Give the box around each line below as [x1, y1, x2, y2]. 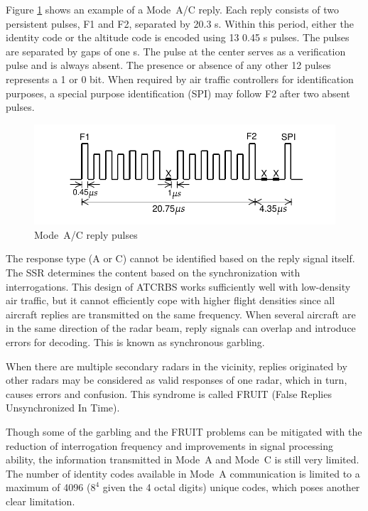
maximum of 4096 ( [6, 480, 91, 495]
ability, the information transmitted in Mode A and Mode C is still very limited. [6, 452, 359, 467]
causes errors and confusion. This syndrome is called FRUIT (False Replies [6, 386, 332, 401]
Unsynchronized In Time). [6, 400, 120, 415]
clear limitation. [6, 493, 75, 508]
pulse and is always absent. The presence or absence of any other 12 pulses [6, 58, 331, 72]
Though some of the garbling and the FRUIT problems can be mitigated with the [6, 424, 362, 439]
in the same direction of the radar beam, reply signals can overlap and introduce [6, 321, 356, 335]
